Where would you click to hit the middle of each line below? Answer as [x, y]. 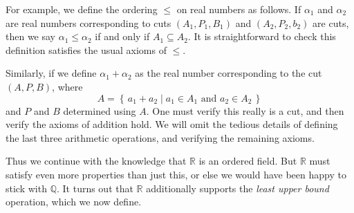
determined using [100, 110]
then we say [31, 36]
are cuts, [331, 22]
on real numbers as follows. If [239, 9]
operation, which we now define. [74, 202]
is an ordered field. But [248, 161]
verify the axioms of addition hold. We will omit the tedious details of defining [172, 124]
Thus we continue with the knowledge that [96, 161]
